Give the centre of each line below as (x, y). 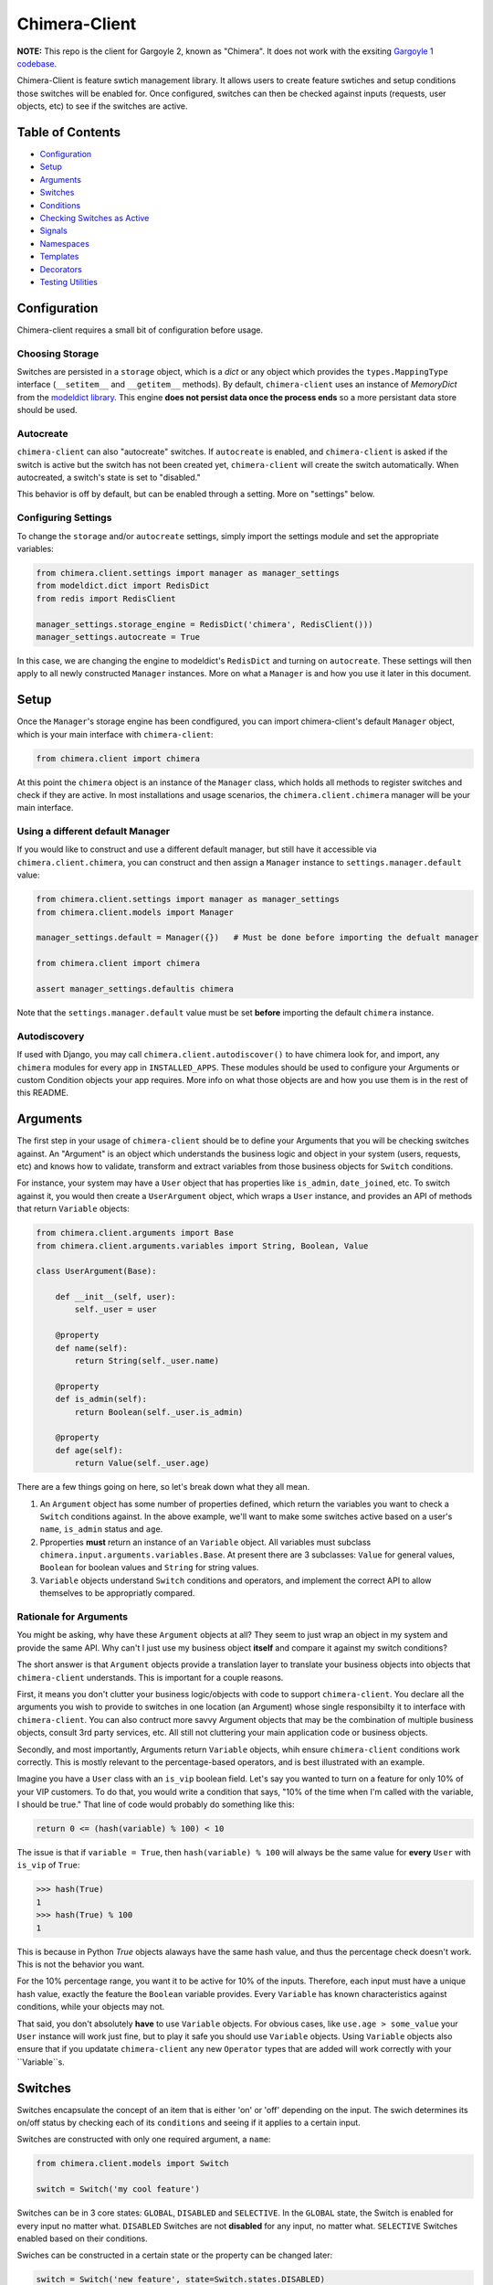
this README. (42, 1093)
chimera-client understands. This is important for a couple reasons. (150, 1677)
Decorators (61, 269)
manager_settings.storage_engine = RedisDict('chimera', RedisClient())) (205, 624)
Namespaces (65, 243)
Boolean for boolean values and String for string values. (149, 1568)
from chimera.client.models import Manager (135, 912)
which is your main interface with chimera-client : (115, 734)
